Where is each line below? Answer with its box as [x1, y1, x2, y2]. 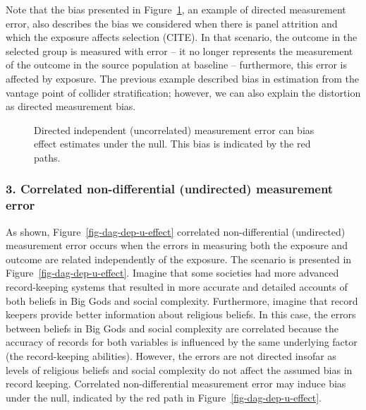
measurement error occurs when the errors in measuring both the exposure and [6, 238, 348, 253]
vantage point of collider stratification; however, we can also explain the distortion [6, 85, 361, 100]
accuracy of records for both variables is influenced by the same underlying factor [6, 334, 358, 349]
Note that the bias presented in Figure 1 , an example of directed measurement [6, 2, 346, 16]
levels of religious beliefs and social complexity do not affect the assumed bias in [6, 362, 353, 377]
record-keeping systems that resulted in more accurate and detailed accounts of [6, 279, 348, 294]
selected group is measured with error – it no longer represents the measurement [6, 43, 353, 58]
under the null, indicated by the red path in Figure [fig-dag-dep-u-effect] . [6, 390, 322, 404]
